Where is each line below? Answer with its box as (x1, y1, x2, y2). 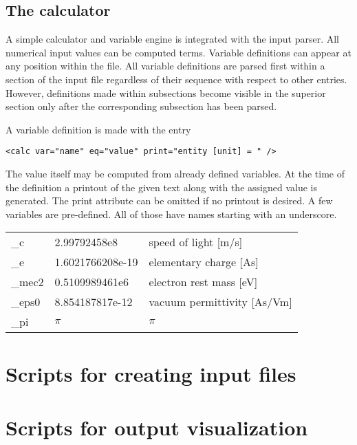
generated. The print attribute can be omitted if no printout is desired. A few (6, 193, 333, 208)
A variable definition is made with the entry (6, 122, 191, 136)
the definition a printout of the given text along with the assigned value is (6, 180, 317, 194)
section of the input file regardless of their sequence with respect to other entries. (6, 72, 347, 86)
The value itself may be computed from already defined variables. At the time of (6, 166, 345, 181)
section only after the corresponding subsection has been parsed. (6, 99, 277, 113)
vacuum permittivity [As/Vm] (149, 294, 292, 310)
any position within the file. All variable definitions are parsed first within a (6, 58, 325, 73)
